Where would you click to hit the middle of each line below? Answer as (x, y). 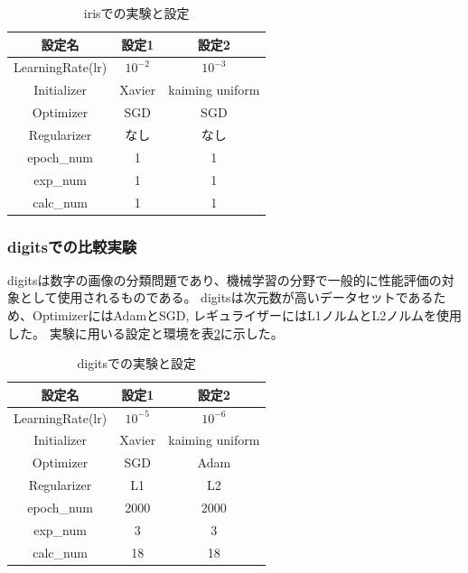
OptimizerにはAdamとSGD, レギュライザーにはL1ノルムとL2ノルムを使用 (247, 315)
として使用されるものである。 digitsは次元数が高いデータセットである (226, 297)
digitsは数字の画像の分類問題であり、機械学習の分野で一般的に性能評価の (225, 279)
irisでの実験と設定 (136, 13)
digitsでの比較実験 (72, 246)
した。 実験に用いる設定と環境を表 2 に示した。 (145, 333)
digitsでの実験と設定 (136, 363)
